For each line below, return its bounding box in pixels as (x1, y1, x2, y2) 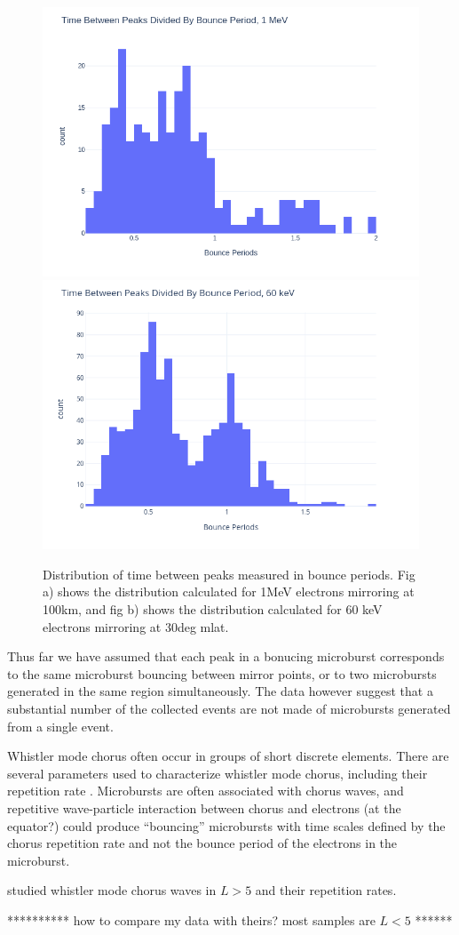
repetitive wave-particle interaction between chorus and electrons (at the (7, 799, 401, 817)
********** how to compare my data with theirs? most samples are (7, 910, 376, 929)
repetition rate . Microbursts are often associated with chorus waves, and (7, 781, 404, 800)
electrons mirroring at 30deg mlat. (43, 617, 229, 635)
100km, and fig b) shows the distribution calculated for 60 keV (43, 600, 383, 619)
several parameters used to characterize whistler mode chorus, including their (7, 763, 428, 782)
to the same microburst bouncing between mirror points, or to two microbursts (7, 664, 437, 683)
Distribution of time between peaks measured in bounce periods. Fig (43, 564, 415, 583)
